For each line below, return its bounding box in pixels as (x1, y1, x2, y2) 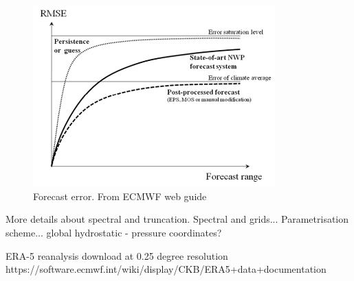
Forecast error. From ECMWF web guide (33, 188, 207, 203)
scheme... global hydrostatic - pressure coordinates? (5, 225, 222, 239)
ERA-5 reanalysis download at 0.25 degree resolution (5, 248, 228, 262)
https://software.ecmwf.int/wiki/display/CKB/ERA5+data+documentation (5, 262, 327, 276)
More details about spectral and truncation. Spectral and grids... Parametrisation (5, 212, 349, 226)
